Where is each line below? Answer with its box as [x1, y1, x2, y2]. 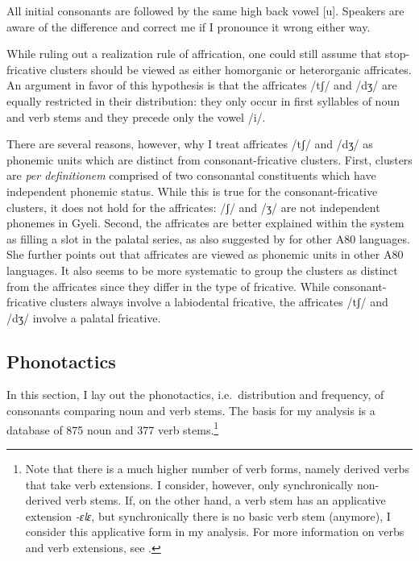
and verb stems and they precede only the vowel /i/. [6, 108, 266, 125]
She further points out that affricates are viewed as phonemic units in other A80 [6, 246, 404, 263]
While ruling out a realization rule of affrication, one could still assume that [6, 45, 382, 62]
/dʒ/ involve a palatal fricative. [6, 309, 161, 326]
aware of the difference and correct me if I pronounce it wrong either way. [6, 18, 371, 35]
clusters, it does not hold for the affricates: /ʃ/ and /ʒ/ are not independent [6, 198, 380, 215]
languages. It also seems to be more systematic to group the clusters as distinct [6, 261, 398, 278]
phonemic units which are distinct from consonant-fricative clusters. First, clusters [6, 151, 413, 168]
